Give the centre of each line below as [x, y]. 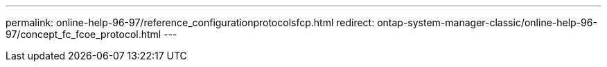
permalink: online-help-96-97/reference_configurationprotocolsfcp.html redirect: [190, 22]
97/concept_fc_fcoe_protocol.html [83, 34]
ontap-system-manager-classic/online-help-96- [487, 22]
